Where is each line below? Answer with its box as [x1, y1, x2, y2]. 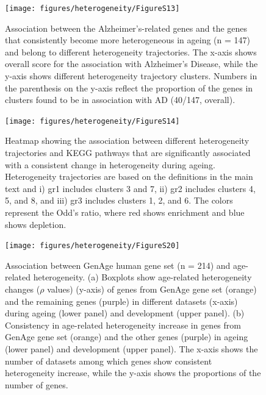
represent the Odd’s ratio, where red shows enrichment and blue [5, 206, 245, 219]
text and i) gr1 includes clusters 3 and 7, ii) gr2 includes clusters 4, [5, 182, 256, 194]
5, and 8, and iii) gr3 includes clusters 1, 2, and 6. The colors [5, 194, 233, 207]
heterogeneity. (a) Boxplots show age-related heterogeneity [33, 271, 252, 283]
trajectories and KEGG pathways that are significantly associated [5, 146, 251, 159]
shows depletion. [5, 218, 66, 230]
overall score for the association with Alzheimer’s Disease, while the [5, 57, 258, 70]
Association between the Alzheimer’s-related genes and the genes [5, 21, 248, 34]
